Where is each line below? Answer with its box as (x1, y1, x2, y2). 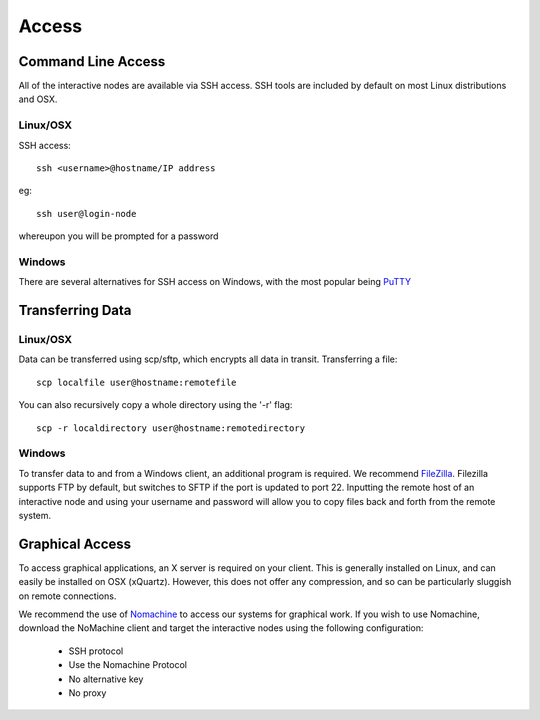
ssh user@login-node (36, 208, 137, 219)
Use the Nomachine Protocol (68, 659, 187, 671)
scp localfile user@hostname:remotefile (36, 376, 237, 388)
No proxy (68, 686, 107, 699)
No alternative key (68, 673, 144, 685)
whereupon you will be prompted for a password (18, 230, 219, 242)
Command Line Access (18, 53, 166, 70)
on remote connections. (18, 590, 117, 602)
